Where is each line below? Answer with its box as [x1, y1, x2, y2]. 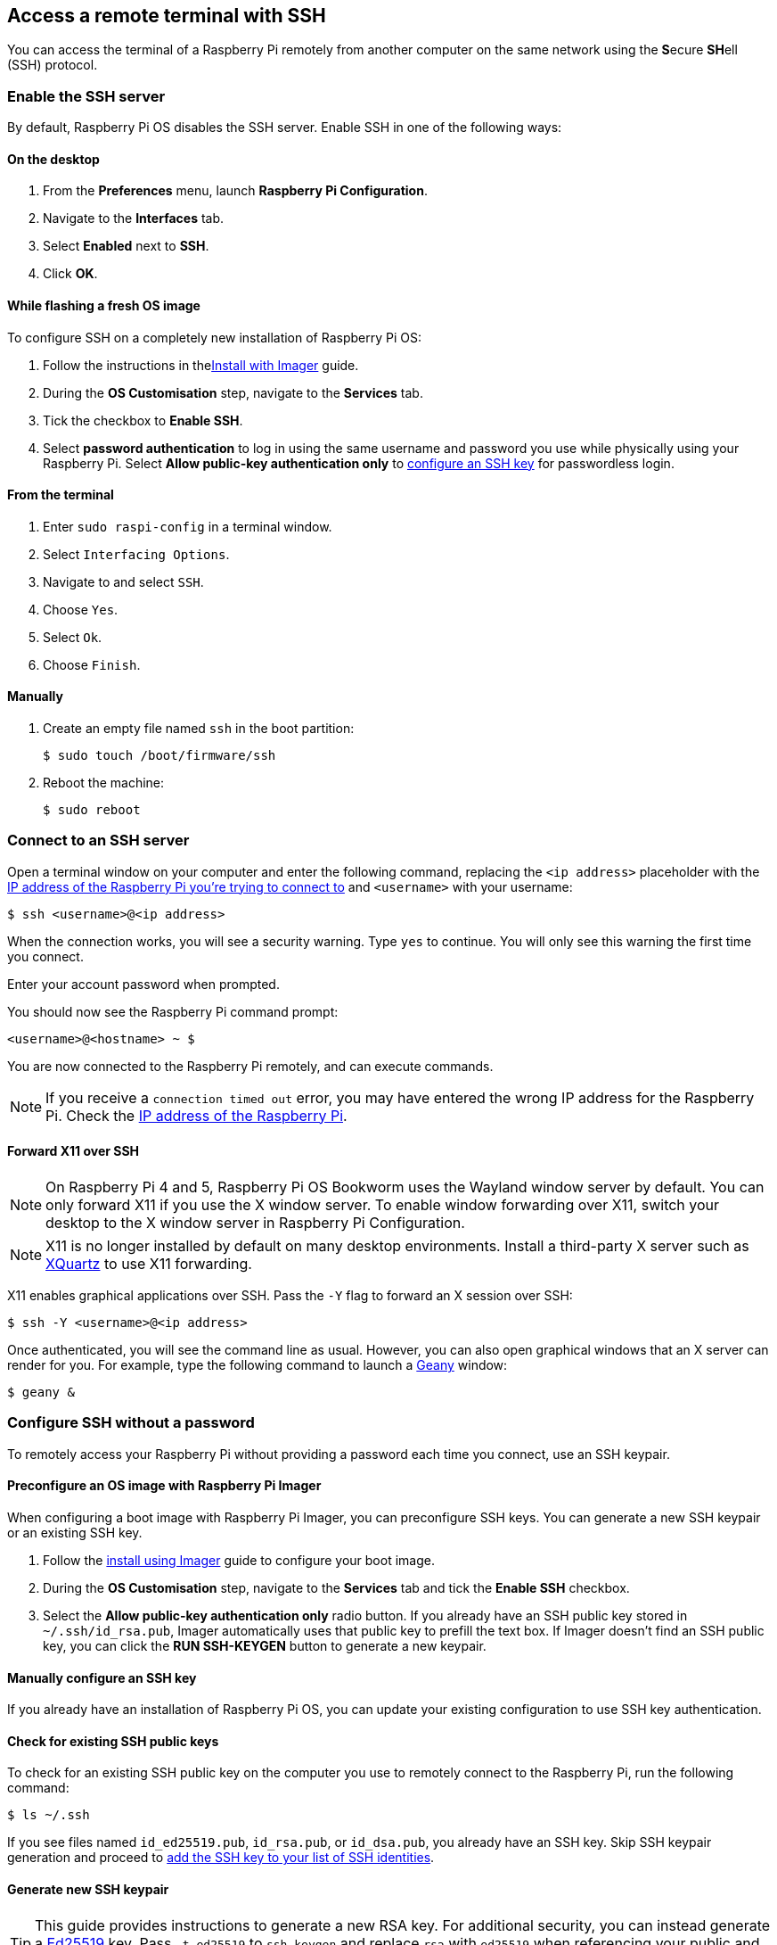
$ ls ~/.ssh [7, 1808, 90, 1823]
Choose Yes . [43, 601, 119, 617]
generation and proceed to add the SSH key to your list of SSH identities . [7, 1850, 435, 1866]
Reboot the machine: [43, 775, 165, 791]
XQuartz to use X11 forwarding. [45, 1255, 252, 1273]
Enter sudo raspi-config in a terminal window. [43, 518, 332, 534]
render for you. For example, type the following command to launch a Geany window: [7, 1357, 508, 1373]
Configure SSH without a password [7, 1413, 255, 1432]
